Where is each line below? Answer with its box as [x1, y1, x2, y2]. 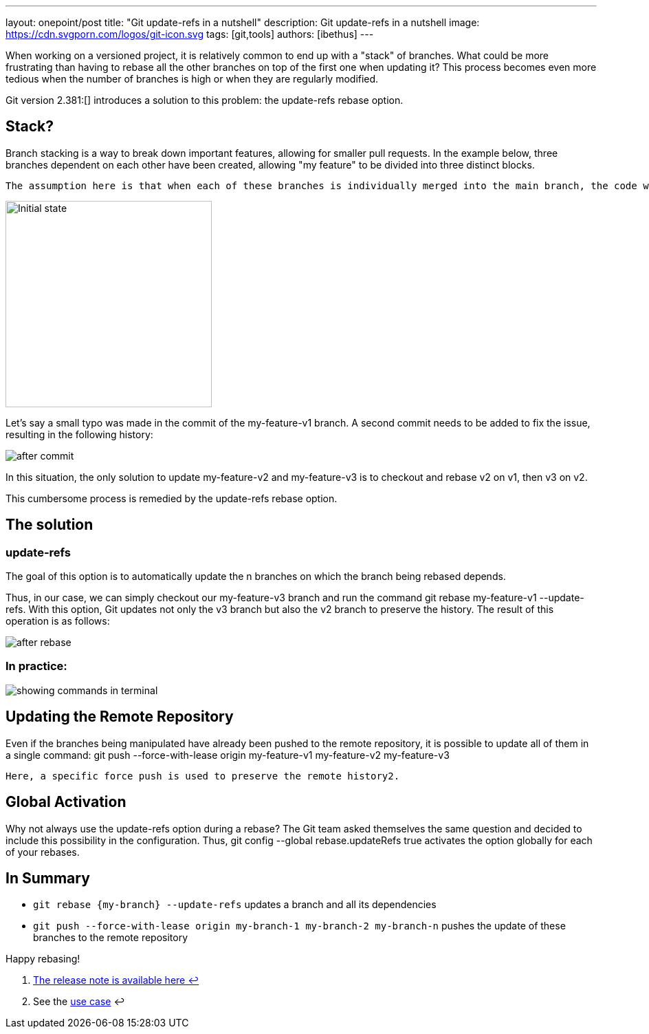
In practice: [5, 659, 67, 674]
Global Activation [5, 793, 126, 811]
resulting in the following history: [5, 428, 153, 440]
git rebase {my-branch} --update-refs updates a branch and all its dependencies [33, 898, 437, 911]
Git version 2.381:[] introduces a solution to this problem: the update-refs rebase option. [5, 94, 404, 106]
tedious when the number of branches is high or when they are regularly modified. [5, 73, 379, 85]
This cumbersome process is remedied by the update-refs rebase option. [5, 492, 338, 504]
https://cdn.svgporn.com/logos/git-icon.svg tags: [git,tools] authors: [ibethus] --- [5, 28, 374, 40]
